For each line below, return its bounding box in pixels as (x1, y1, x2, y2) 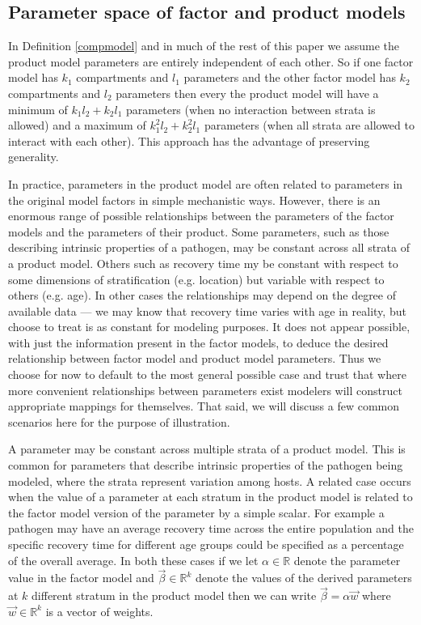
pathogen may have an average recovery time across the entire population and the (8, 520, 414, 537)
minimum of (8, 100, 68, 117)
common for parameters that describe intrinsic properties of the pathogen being (8, 457, 403, 474)
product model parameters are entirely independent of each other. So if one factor (8, 53, 414, 70)
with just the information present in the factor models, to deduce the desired (8, 334, 389, 351)
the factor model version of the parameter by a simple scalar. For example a (8, 504, 385, 521)
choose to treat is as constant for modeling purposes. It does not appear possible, (8, 318, 410, 335)
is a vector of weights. (45, 602, 154, 619)
